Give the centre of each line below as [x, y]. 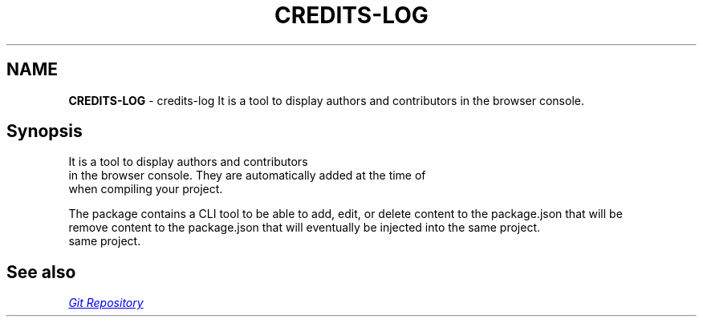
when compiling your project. [146, 189]
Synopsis [45, 131]
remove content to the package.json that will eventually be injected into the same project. [305, 228]
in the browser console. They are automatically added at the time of [247, 176]
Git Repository [106, 303]
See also [41, 272]
